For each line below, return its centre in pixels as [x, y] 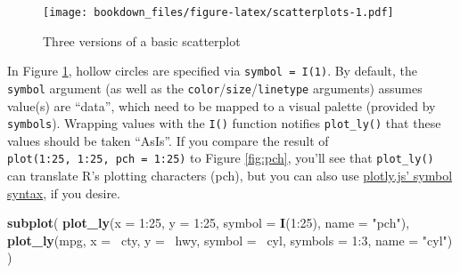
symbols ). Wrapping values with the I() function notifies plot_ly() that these [224, 123]
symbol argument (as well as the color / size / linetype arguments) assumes [215, 88]
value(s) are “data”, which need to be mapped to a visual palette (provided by [222, 105]
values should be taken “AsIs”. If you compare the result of [168, 140]
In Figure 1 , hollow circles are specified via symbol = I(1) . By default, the [213, 71]
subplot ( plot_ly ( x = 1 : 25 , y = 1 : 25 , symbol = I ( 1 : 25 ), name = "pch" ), [209, 223]
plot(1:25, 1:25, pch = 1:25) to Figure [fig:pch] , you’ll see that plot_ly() [221, 158]
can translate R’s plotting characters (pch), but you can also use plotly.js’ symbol [230, 176]
